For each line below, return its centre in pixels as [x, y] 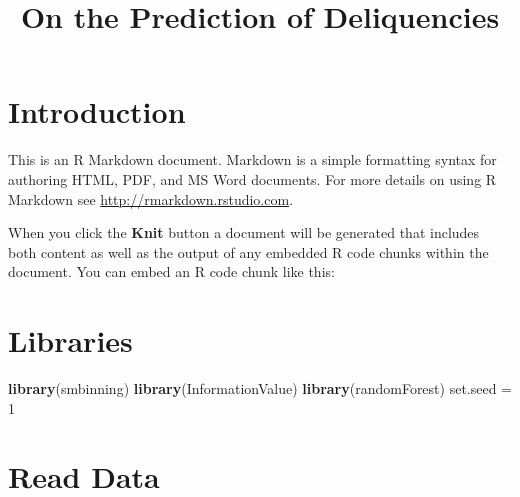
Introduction [97, 111]
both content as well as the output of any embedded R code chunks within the [248, 251]
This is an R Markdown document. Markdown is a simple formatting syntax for [252, 159]
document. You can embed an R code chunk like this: [171, 271]
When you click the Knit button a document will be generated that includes [244, 232]
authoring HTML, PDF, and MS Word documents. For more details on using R [252, 178]
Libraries [70, 340]
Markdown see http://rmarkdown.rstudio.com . [151, 198]
